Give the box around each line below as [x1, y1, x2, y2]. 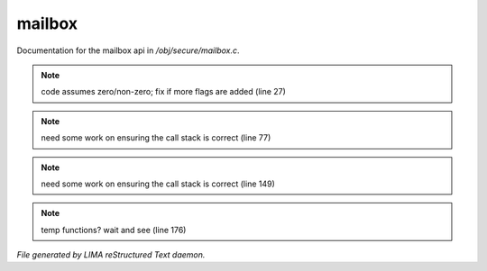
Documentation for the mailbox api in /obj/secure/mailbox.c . [16, 45, 240, 56]
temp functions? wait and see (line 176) [41, 224, 187, 235]
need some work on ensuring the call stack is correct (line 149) [41, 178, 275, 189]
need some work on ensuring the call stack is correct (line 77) [41, 132, 271, 143]
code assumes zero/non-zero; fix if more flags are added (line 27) [41, 86, 286, 97]
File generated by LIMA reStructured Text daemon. [16, 249, 206, 260]
